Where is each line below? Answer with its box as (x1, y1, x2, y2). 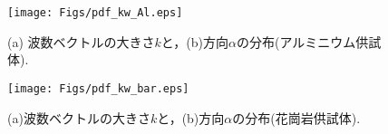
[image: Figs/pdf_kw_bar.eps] (7, 81, 189, 95)
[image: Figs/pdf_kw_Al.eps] (7, 6, 183, 19)
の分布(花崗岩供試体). (232, 108, 361, 127)
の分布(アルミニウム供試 (236, 32, 382, 51)
